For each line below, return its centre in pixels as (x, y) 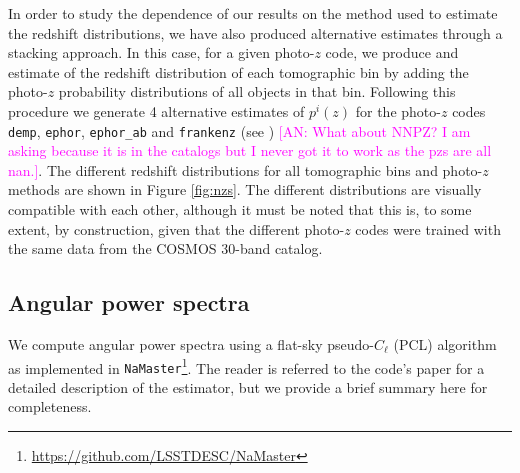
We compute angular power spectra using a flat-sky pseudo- (191, 343)
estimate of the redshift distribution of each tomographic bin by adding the (238, 71)
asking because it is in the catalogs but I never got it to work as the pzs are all (250, 150)
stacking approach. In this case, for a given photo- (161, 52)
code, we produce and (392, 52)
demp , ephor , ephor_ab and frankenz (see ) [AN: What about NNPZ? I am (239, 130)
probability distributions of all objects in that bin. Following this (257, 91)
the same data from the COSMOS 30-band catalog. (165, 248)
